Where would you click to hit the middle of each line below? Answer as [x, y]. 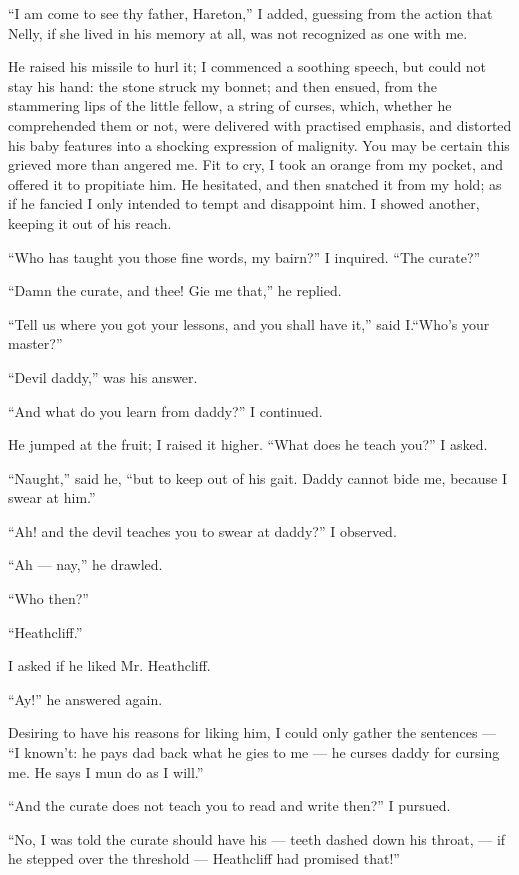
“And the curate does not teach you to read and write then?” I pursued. [229, 805]
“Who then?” [48, 598]
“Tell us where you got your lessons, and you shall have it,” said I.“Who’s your [249, 323]
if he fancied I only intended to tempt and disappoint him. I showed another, [244, 203]
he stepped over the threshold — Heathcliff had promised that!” [204, 858]
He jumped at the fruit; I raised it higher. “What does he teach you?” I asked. [248, 444]
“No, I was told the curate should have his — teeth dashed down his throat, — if [257, 838]
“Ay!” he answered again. [85, 698]
